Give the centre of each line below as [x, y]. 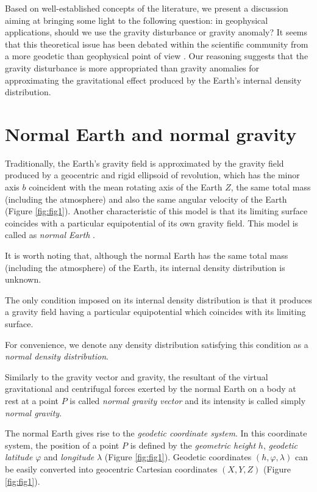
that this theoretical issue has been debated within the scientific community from [157, 44]
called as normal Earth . [50, 235]
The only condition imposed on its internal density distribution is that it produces [158, 299]
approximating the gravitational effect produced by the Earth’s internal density [153, 80]
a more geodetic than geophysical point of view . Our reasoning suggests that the [157, 56]
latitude [19, 457]
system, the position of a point [62, 445]
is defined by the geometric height [193, 445]
